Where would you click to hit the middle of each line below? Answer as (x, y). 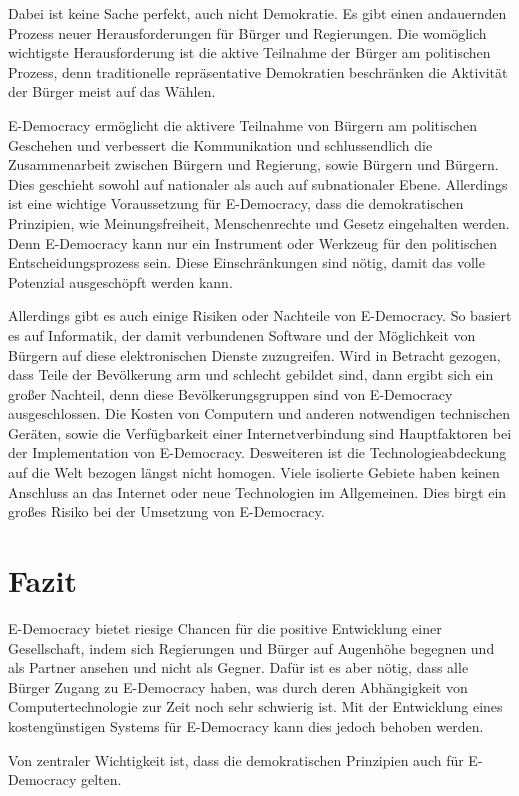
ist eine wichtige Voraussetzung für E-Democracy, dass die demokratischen (236, 203)
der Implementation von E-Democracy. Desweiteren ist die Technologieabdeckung (257, 452)
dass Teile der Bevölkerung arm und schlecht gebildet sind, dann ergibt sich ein (251, 374)
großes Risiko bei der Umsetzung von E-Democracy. (166, 511)
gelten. (101, 779)
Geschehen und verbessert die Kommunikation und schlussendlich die (220, 144)
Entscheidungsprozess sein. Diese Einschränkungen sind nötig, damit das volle (246, 262)
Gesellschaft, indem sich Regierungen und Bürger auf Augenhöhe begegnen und (251, 647)
